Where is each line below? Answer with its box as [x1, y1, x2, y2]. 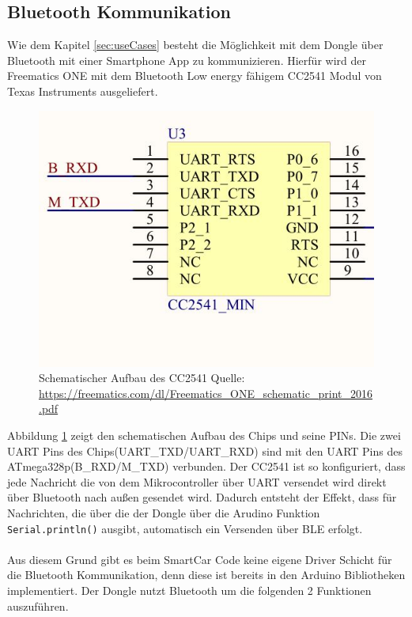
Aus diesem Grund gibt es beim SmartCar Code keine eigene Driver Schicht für [7, 551, 392, 567]
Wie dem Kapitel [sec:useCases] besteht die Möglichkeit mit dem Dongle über [7, 36, 384, 53]
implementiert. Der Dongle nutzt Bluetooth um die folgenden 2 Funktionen [7, 581, 372, 598]
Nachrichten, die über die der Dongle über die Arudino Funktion [7, 504, 320, 520]
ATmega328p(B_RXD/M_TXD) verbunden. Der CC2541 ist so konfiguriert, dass [7, 458, 406, 475]
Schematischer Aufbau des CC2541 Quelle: [39, 369, 245, 386]
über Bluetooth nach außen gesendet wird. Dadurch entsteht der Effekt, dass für [7, 489, 397, 505]
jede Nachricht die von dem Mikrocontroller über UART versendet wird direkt [7, 473, 387, 490]
